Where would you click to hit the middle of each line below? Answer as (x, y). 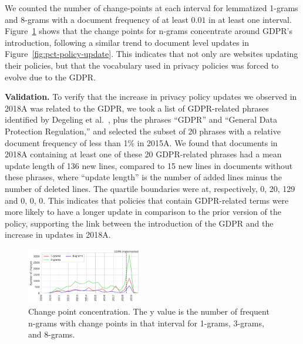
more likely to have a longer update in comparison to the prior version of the (143, 212)
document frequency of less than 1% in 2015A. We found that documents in (141, 142)
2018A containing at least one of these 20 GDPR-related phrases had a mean (143, 154)
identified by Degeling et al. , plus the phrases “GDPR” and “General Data (141, 119)
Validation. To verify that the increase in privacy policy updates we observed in (151, 97)
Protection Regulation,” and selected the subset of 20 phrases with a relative (143, 131)
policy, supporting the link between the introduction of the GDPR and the (139, 223)
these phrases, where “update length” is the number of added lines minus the (143, 177)
